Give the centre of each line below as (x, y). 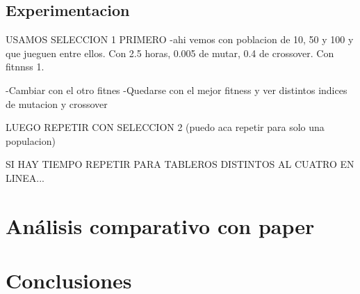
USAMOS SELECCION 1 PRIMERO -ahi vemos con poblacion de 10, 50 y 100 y (180, 39)
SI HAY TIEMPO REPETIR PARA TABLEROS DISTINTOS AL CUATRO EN (180, 164)
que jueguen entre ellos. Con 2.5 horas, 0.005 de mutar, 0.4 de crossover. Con (170, 53)
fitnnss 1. (25, 67)
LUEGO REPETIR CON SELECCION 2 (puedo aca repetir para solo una (165, 127)
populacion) (31, 140)
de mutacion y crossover (57, 103)
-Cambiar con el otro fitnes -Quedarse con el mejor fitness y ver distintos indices (177, 90)
